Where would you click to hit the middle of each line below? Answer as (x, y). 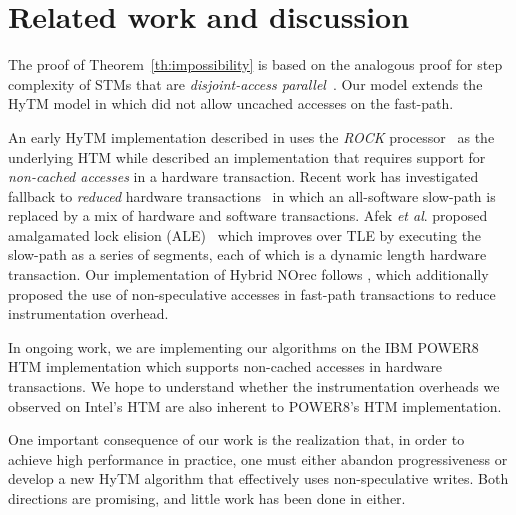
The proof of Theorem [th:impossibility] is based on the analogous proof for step (255, 64)
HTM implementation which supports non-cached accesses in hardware (225, 366)
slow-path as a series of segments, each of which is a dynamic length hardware (247, 254)
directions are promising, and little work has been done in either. (207, 498)
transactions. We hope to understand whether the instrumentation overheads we (254, 386)
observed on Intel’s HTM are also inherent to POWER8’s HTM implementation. (255, 405)
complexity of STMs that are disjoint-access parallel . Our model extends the (245, 83)
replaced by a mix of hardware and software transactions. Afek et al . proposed (248, 215)
